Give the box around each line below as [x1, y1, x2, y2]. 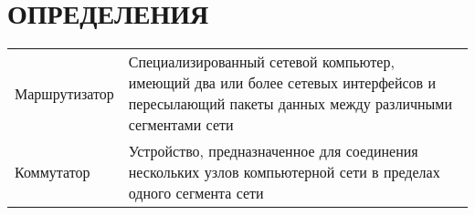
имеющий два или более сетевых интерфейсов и [128, 72, 437, 94]
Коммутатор [15, 161, 90, 183]
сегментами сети [128, 114, 234, 136]
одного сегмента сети [128, 182, 264, 204]
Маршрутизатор [15, 82, 114, 104]
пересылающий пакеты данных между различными [128, 93, 453, 115]
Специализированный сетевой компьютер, [128, 51, 395, 73]
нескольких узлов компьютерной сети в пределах [128, 161, 440, 183]
